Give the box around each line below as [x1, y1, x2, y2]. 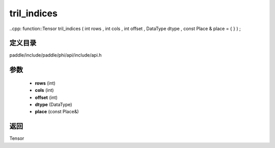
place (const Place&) [35, 109, 79, 115]
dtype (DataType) [35, 102, 72, 108]
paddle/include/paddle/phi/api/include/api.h [9, 52, 102, 58]
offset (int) [35, 94, 58, 101]
